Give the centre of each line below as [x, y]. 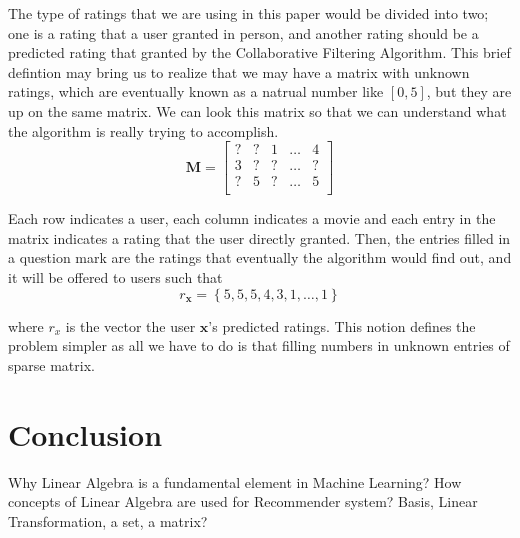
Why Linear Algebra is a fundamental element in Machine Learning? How [235, 481]
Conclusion [85, 433]
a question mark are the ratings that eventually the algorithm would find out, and [260, 257]
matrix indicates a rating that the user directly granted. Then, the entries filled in [259, 237]
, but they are [469, 91]
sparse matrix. [51, 364]
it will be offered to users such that [115, 277]
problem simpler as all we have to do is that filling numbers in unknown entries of [259, 345]
